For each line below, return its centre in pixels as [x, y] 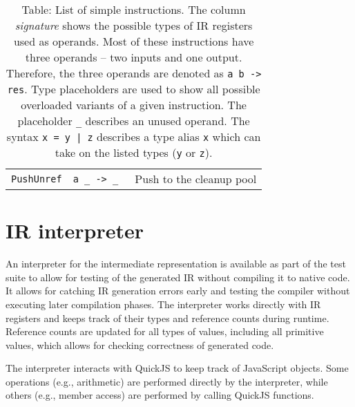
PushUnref [37, 179]
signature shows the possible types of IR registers [134, 25]
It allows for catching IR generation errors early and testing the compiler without [178, 291]
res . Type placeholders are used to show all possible [134, 89]
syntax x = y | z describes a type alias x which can [134, 136]
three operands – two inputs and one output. [134, 57]
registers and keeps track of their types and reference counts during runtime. [167, 318]
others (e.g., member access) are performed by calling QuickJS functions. [160, 395]
